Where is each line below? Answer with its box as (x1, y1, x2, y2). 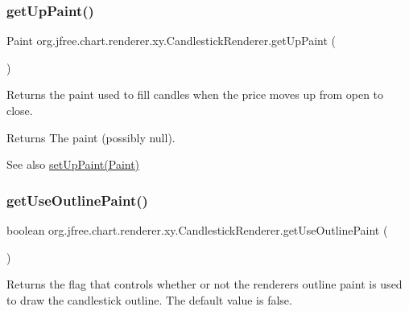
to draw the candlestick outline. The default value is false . (6, 291, 292, 308)
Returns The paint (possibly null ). (6, 129, 176, 145)
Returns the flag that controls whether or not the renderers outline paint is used (6, 276, 403, 293)
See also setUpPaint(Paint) (6, 156, 140, 173)
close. (6, 102, 33, 118)
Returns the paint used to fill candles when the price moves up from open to (6, 86, 384, 103)
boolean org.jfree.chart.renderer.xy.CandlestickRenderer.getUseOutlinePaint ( (6, 222, 388, 238)
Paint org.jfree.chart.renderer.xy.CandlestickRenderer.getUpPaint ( (6, 32, 336, 49)
